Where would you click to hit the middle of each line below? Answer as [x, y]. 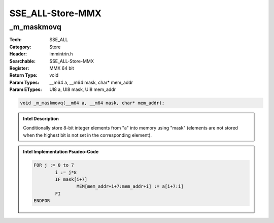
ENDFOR [42, 201]
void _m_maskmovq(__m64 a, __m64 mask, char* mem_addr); [92, 103]
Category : [20, 47]
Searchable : [22, 61]
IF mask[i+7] [71, 180]
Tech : [16, 40]
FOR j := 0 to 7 [54, 165]
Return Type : [23, 75]
